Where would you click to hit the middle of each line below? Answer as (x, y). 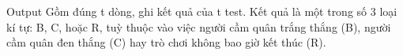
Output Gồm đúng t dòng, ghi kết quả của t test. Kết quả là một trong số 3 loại (202, 11)
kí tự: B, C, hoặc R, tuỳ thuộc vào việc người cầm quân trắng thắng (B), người (199, 26)
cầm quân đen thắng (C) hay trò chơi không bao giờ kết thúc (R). (166, 42)
